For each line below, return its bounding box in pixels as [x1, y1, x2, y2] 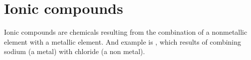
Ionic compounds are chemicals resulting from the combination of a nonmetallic [4, 27, 248, 37]
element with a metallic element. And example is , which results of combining [4, 36, 242, 47]
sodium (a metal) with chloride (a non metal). [4, 46, 145, 57]
